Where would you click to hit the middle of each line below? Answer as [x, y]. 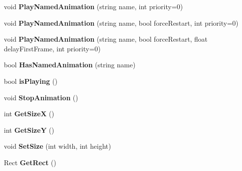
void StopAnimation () [41, 97]
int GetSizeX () [29, 114]
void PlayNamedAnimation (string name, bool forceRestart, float [106, 39]
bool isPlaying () [31, 81]
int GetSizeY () [29, 130]
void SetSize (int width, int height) [58, 146]
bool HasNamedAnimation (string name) [70, 65]
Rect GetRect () [30, 162]
